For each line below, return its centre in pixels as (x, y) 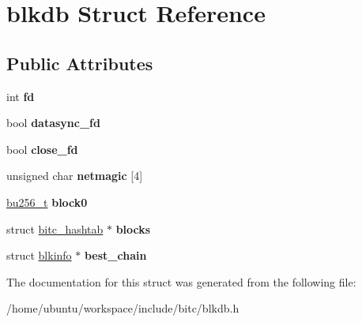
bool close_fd (42, 149)
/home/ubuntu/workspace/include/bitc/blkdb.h (123, 308)
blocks (133, 228)
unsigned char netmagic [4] (75, 176)
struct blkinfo (39, 255)
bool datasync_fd (53, 123)
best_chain (115, 255)
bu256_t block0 (47, 202)
